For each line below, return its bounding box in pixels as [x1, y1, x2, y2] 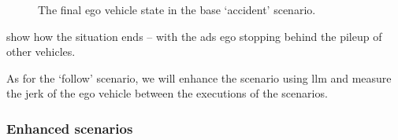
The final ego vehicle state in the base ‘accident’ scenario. [38, 2, 316, 17]
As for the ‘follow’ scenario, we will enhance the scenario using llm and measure [6, 69, 392, 86]
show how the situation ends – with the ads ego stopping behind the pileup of [6, 28, 382, 44]
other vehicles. [6, 43, 76, 60]
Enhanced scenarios [6, 118, 133, 138]
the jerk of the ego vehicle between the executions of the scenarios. [6, 85, 328, 101]
